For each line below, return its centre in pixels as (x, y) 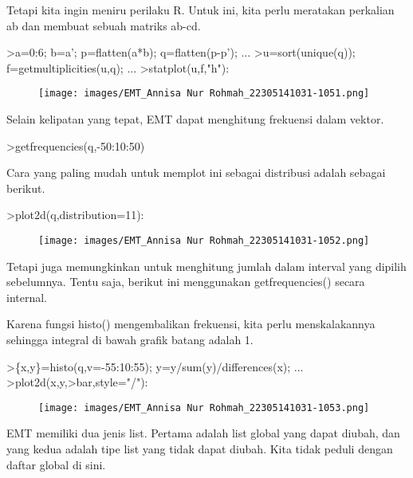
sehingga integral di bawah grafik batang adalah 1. (130, 340)
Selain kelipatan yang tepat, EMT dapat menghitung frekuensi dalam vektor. (195, 119)
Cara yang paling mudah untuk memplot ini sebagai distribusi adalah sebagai (196, 172)
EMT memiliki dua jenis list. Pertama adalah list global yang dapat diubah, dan (203, 433)
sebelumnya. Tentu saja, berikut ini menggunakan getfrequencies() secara (186, 282)
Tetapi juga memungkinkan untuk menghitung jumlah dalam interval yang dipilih (206, 266)
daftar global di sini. (56, 464)
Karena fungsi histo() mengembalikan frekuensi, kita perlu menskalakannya (191, 324)
